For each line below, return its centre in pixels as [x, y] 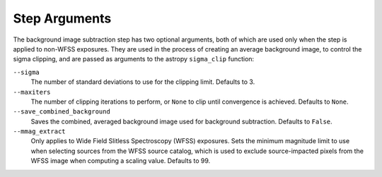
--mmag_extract [40, 132]
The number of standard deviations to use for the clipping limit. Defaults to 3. [143, 82]
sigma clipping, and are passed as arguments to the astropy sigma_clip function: [134, 59]
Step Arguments [62, 18]
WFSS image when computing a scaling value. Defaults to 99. [121, 161]
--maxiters [32, 92]
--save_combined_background [62, 112]
